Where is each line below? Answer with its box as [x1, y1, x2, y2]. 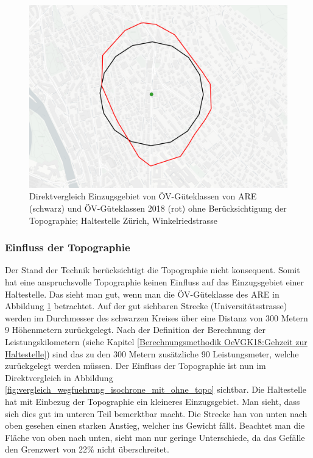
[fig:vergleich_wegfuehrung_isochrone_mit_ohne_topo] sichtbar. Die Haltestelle [5, 383, 306, 396]
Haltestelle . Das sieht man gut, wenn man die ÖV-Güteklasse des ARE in [5, 287, 280, 300]
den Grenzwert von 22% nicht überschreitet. [5, 443, 169, 456]
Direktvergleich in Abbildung [5, 371, 113, 384]
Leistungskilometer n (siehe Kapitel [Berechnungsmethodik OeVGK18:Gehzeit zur [5, 335, 308, 348]
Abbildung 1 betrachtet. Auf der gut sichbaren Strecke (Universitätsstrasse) [5, 299, 287, 312]
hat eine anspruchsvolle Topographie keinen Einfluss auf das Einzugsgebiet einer [5, 275, 304, 288]
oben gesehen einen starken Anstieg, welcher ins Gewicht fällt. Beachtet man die [5, 419, 305, 432]
